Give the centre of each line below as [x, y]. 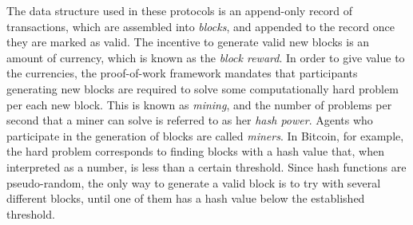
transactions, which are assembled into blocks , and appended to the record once [201, 26]
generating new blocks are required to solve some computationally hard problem [203, 88]
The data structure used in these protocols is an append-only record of [180, 10]
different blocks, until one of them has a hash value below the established [186, 198]
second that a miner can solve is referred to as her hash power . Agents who [190, 120]
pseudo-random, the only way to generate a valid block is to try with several [194, 182]
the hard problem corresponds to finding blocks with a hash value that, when [196, 151]
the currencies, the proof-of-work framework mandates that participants [182, 73]
